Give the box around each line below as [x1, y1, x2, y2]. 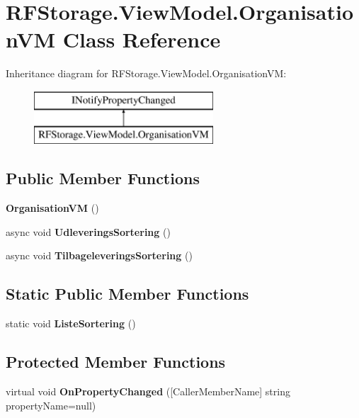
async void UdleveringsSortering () [6, 224, 171, 239]
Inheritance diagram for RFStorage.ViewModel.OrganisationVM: [6, 66, 287, 81]
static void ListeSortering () [6, 316, 136, 331]
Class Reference [62, 25, 221, 54]
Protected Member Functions [6, 351, 226, 373]
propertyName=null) [6, 397, 96, 412]
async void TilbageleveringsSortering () [6, 248, 193, 263]
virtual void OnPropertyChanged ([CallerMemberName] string [6, 384, 290, 399]
